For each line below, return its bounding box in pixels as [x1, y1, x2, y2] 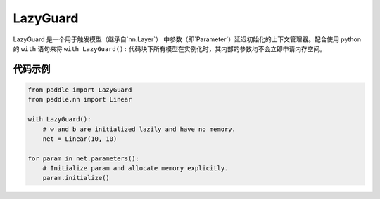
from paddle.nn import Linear [27, 95, 132, 104]
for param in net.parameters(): [27, 154, 140, 163]
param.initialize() [42, 174, 110, 182]
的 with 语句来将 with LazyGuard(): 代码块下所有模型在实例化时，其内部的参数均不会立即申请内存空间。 [13, 44, 327, 53]
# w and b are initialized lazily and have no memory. [42, 125, 236, 133]
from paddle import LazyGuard [27, 85, 132, 94]
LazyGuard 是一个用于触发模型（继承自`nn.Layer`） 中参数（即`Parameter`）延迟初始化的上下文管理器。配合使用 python [13, 35, 362, 43]
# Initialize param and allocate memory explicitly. [42, 165, 229, 172]
